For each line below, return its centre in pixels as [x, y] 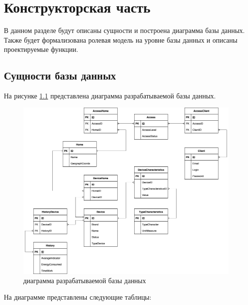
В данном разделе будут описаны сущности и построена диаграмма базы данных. [124, 30]
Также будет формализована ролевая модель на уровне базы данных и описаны [121, 40]
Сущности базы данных [60, 75]
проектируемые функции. [41, 49]
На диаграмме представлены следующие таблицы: [78, 297]
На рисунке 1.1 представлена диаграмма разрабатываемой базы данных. [110, 96]
